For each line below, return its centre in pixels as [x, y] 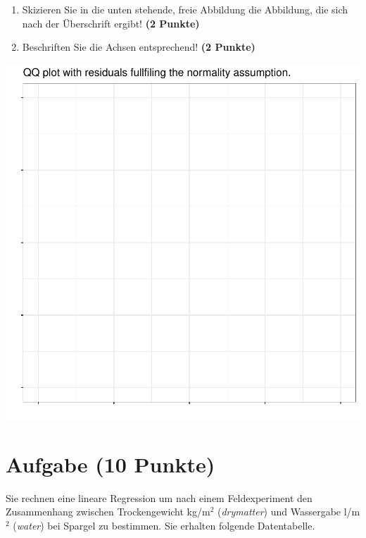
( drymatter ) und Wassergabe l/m [289, 512]
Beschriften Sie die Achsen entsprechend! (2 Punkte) [139, 47]
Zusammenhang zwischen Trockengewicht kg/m [108, 512]
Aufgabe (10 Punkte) [111, 464]
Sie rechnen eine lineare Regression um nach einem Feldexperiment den [159, 497]
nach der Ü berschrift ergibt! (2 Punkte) [111, 23]
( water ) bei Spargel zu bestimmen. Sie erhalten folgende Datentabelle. [164, 525]
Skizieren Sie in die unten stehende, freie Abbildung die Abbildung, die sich [185, 9]
